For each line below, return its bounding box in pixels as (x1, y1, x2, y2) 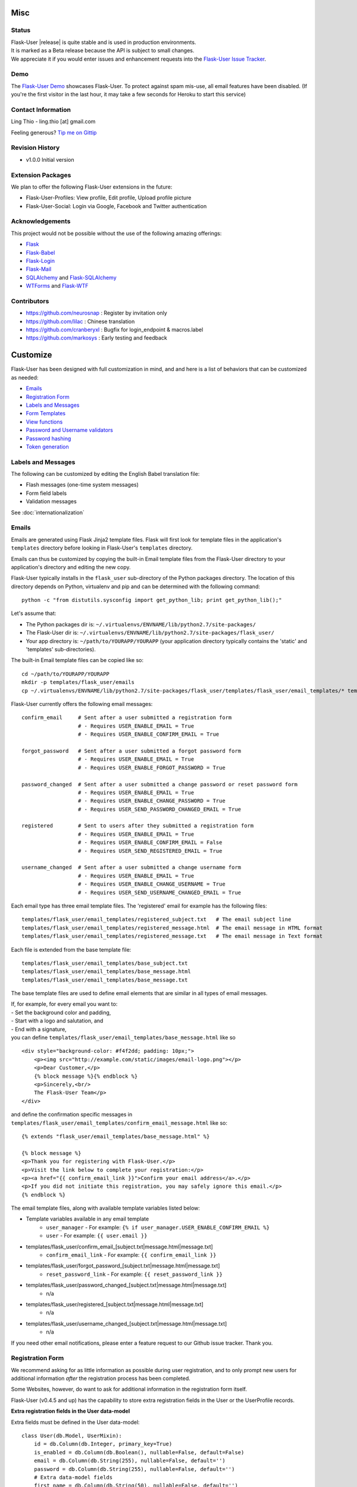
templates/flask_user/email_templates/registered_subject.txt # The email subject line (21, 916, 292, 923)
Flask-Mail (26, 265, 52, 273)
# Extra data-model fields (33, 1474, 113, 1480)
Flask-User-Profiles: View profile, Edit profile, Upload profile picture (26, 194, 192, 202)
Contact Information (11, 105, 71, 114)
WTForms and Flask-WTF (26, 283, 89, 290)
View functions (26, 418, 63, 425)
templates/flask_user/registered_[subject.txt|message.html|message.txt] (26, 1300, 203, 1308)
